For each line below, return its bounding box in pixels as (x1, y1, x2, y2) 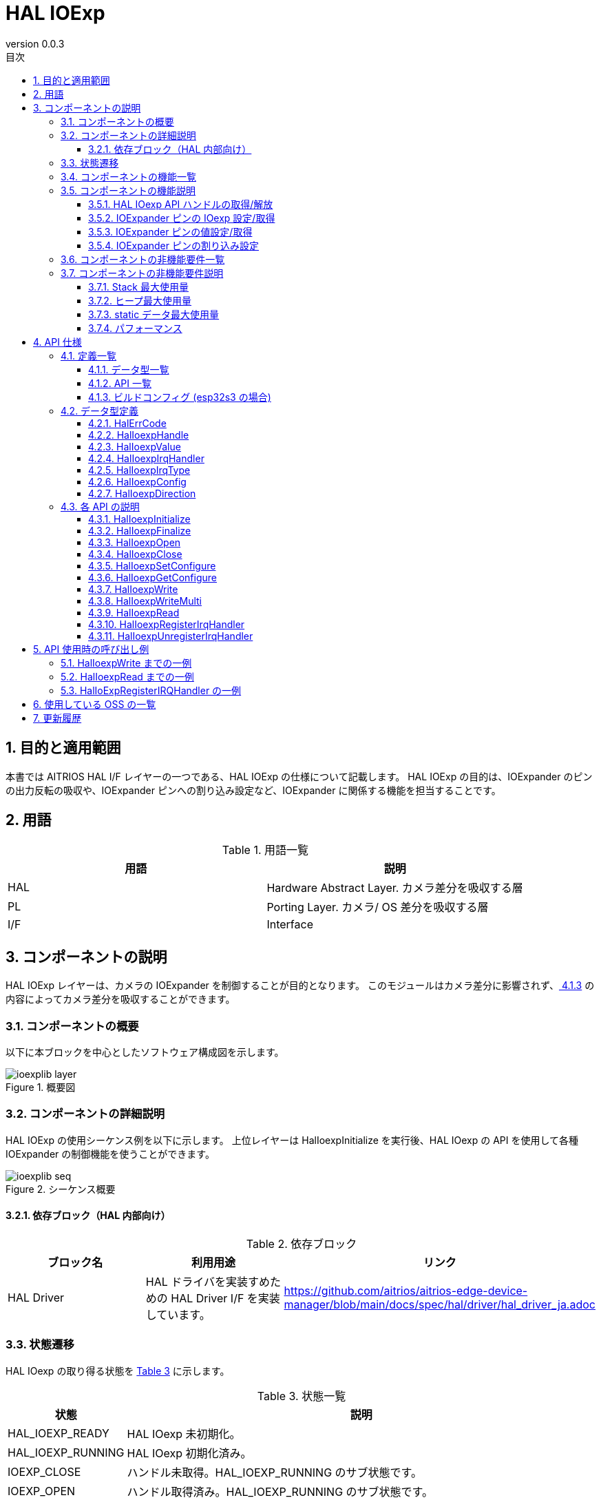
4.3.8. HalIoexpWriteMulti (88, 594, 202, 607)
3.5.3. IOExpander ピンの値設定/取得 (88, 225, 253, 238)
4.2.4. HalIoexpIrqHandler (88, 452, 204, 464)
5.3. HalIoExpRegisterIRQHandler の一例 (61, 684, 242, 696)
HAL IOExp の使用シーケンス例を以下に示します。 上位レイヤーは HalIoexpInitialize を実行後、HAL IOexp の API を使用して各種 (6, 1134, 579, 1146)
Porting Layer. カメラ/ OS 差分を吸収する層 (266, 900, 489, 915)
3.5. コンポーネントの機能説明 (61, 184, 196, 196)
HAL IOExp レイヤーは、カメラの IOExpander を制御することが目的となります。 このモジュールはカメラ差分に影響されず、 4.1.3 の (6, 979, 595, 992)
